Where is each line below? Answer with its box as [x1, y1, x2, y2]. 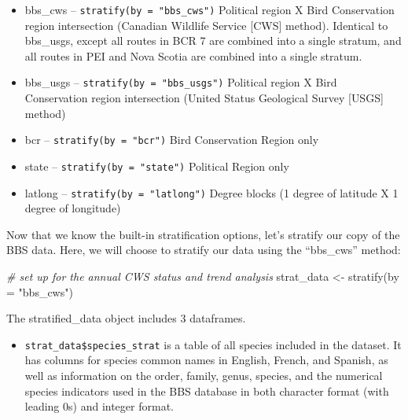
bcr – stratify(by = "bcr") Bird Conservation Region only [24, 131, 319, 148]
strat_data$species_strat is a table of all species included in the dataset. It [24, 336, 402, 352]
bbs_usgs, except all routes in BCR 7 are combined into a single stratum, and [24, 32, 402, 49]
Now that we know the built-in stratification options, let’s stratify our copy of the [6, 226, 400, 242]
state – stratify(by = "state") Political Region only [24, 157, 289, 174]
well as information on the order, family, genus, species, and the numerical [24, 367, 383, 384]
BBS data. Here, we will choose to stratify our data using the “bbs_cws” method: [6, 241, 401, 258]
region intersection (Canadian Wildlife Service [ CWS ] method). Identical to [24, 17, 388, 33]
